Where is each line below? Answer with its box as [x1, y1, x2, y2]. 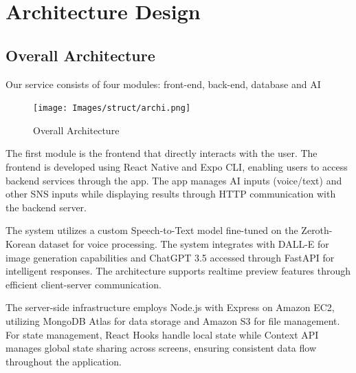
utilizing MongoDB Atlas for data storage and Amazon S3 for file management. [5, 313, 340, 328]
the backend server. [5, 200, 87, 214]
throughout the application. [5, 354, 122, 368]
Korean [5, 236, 36, 251]
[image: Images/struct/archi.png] [33, 103, 191, 114]
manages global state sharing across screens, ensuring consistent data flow [5, 341, 316, 355]
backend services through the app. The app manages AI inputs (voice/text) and [5, 173, 342, 187]
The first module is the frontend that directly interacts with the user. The [5, 146, 318, 160]
